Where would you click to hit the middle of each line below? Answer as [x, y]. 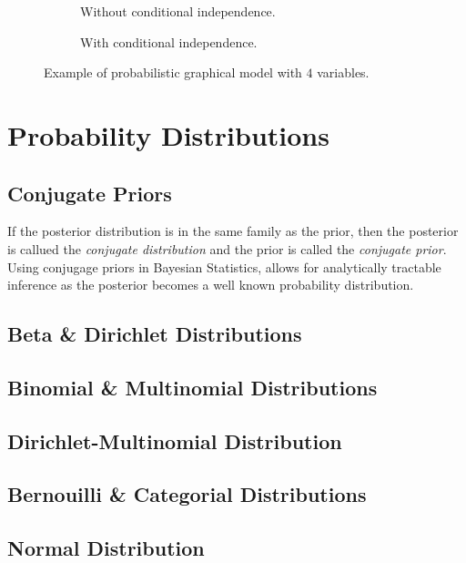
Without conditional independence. [178, 11]
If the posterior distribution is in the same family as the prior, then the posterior [233, 231]
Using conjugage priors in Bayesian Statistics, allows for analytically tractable [224, 266]
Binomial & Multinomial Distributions [192, 387]
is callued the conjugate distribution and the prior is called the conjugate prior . [227, 248]
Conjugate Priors [90, 193]
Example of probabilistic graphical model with [173, 72]
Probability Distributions [168, 134]
